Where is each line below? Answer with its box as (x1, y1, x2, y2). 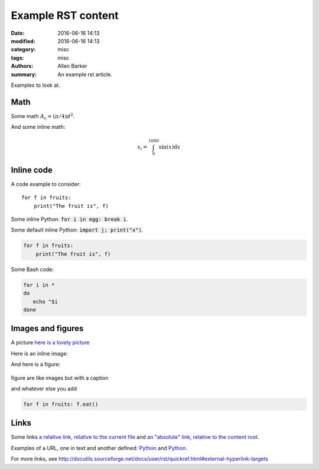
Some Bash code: (11, 266, 54, 273)
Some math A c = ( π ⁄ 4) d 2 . (11, 112, 75, 121)
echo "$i (32, 298, 58, 305)
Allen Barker (57, 63, 88, 70)
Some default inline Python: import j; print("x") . (11, 226, 144, 233)
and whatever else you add (11, 385, 77, 392)
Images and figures (11, 324, 84, 334)
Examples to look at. (11, 82, 60, 89)
